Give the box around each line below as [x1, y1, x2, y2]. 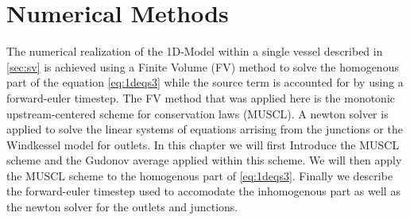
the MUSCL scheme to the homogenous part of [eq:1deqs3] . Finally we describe [6, 167, 393, 183]
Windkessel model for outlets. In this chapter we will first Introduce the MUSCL [6, 136, 400, 152]
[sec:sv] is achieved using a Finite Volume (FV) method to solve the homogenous [6, 58, 399, 75]
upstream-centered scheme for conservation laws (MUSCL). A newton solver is [6, 105, 389, 122]
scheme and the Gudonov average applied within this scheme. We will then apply [6, 152, 402, 168]
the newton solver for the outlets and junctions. [6, 199, 238, 215]
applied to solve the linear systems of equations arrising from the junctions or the [6, 121, 403, 137]
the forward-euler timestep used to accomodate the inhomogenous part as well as [6, 183, 400, 199]
